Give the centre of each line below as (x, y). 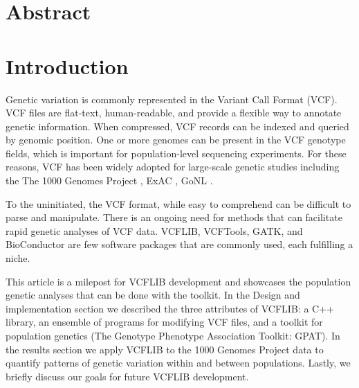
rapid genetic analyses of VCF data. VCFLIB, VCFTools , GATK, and (154, 230)
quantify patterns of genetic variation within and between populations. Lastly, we (178, 363)
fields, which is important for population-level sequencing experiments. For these (176, 153)
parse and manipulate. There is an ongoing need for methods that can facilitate (174, 217)
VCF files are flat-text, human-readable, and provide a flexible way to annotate (174, 113)
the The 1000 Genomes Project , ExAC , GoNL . (109, 180)
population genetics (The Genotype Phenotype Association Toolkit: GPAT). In (173, 335)
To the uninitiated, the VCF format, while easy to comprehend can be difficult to (178, 203)
